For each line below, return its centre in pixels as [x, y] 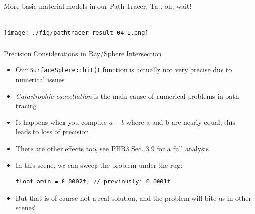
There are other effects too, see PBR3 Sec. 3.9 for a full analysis [112, 148]
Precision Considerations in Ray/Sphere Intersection [83, 53]
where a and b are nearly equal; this [181, 122]
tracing [26, 106]
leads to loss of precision [52, 132]
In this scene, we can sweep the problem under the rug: [99, 165]
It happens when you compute [61, 122]
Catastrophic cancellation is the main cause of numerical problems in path [127, 96]
